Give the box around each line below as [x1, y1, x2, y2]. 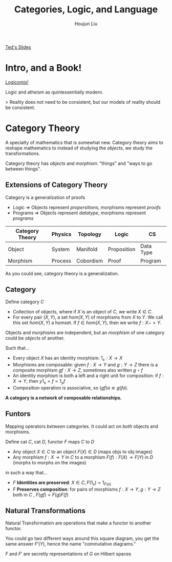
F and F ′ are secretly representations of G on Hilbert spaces [5, 551, 132, 557]
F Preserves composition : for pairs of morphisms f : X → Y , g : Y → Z [12, 486, 161, 492]
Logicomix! [5, 79, 29, 85]
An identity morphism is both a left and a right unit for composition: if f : [12, 372, 164, 379]
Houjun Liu [74, 21, 98, 27]
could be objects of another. [5, 335, 65, 341]
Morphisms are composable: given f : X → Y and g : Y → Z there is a [12, 362, 158, 368]
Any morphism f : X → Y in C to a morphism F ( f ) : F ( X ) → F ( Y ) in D [12, 454, 154, 460]
